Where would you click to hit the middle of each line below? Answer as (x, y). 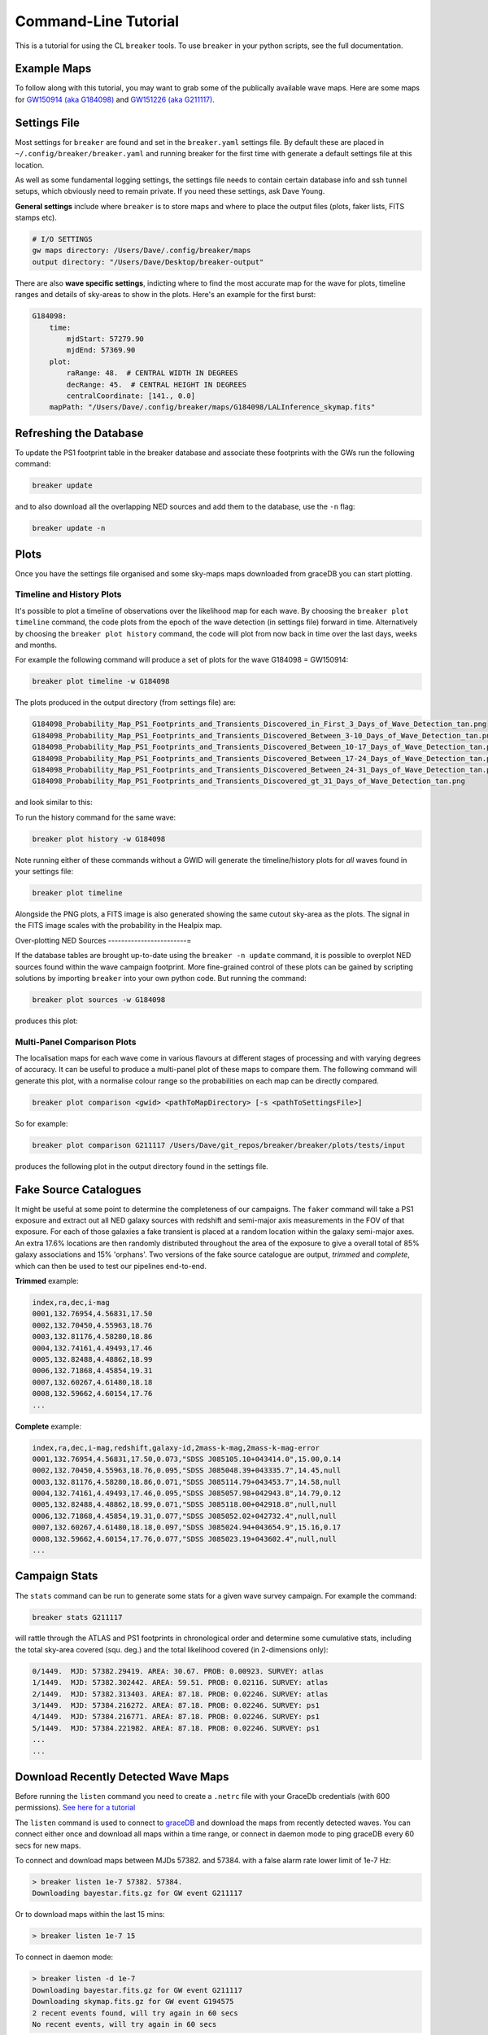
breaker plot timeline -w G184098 (101, 681)
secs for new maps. (48, 1845)
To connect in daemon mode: (64, 1957)
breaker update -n (69, 528)
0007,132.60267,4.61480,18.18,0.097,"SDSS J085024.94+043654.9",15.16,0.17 (187, 1527)
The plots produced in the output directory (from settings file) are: (125, 702)
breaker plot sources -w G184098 (99, 1000)
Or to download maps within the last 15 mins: (90, 1915)
